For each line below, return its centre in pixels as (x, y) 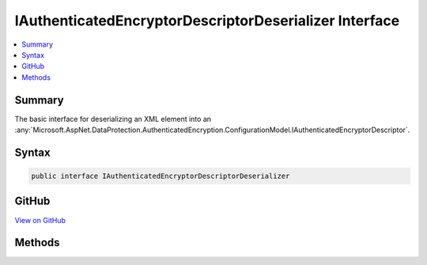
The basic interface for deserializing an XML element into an (113, 119)
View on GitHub (40, 220)
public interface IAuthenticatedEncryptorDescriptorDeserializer (161, 176)
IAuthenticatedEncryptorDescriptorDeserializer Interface (207, 21)
